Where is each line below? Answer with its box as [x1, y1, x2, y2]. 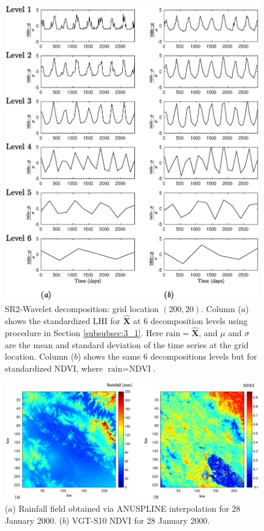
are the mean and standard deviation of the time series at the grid [5, 338, 249, 351]
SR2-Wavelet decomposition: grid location [5, 302, 159, 315]
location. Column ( [5, 350, 74, 363]
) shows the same [77, 350, 141, 363]
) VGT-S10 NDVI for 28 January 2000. [65, 514, 210, 526]
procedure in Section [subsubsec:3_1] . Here [5, 326, 163, 339]
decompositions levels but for [150, 350, 257, 363]
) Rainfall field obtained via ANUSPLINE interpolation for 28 [12, 502, 241, 515]
